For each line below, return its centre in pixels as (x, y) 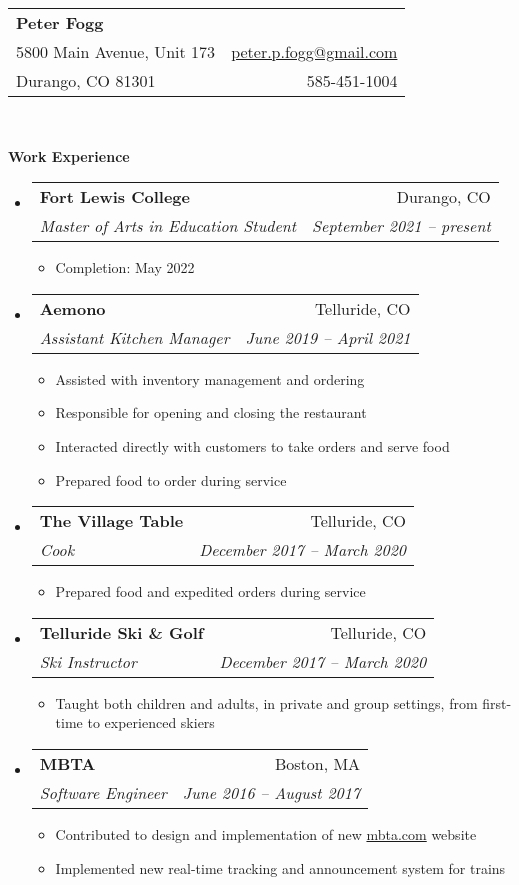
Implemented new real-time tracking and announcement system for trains (280, 867)
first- (497, 702)
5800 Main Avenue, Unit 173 (116, 51)
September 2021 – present (401, 226)
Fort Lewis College (114, 197)
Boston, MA (317, 763)
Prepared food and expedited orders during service (210, 591)
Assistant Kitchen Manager (134, 337)
